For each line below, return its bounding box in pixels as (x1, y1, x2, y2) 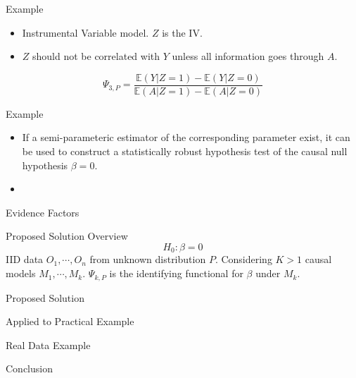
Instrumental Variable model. (22, 25, 149, 39)
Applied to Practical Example (6, 314, 134, 329)
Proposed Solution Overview (6, 228, 128, 243)
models (6, 266, 36, 281)
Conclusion (6, 361, 53, 376)
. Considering (215, 252, 272, 267)
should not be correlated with (32, 49, 160, 63)
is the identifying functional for (109, 266, 243, 281)
